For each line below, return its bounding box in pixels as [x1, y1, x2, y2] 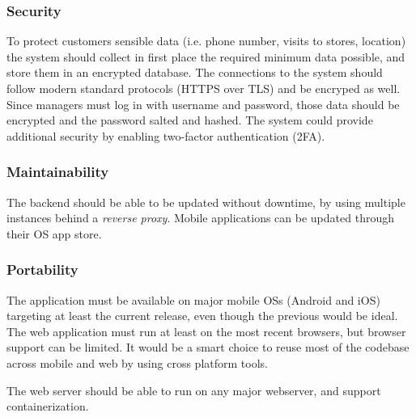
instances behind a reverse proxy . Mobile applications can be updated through [6, 209, 394, 226]
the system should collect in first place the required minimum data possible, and [6, 48, 405, 65]
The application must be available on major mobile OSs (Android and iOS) [6, 291, 380, 308]
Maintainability [6, 162, 109, 182]
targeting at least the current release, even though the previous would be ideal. [6, 307, 398, 324]
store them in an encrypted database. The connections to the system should [6, 64, 383, 81]
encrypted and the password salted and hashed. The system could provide [6, 112, 373, 128]
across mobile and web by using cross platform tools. [6, 354, 268, 371]
